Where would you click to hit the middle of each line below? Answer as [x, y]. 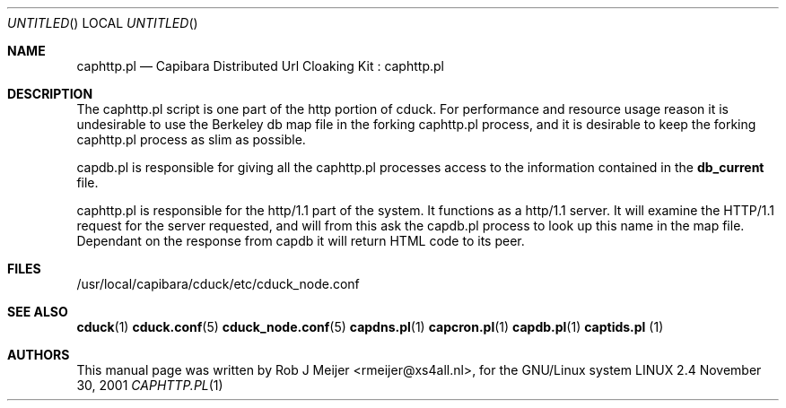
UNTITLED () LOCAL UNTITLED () [103, 23]
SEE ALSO [38, 312]
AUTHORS [39, 355]
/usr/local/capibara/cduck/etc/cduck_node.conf [218, 284]
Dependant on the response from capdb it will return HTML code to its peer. [301, 241]
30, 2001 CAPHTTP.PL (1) [150, 385]
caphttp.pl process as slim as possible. [191, 139]
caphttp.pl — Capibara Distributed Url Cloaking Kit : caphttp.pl [260, 66]
